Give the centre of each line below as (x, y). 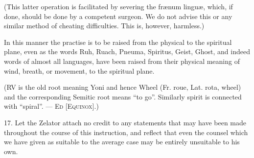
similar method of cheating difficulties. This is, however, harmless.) (104, 26)
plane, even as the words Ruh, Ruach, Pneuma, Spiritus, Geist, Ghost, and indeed (127, 51)
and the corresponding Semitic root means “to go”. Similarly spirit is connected (123, 96)
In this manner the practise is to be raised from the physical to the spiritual (118, 42)
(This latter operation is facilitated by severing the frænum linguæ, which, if (118, 6)
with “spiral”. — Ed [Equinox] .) (51, 106)
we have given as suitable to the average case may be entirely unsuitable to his (122, 142)
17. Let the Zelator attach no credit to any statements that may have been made (125, 122)
